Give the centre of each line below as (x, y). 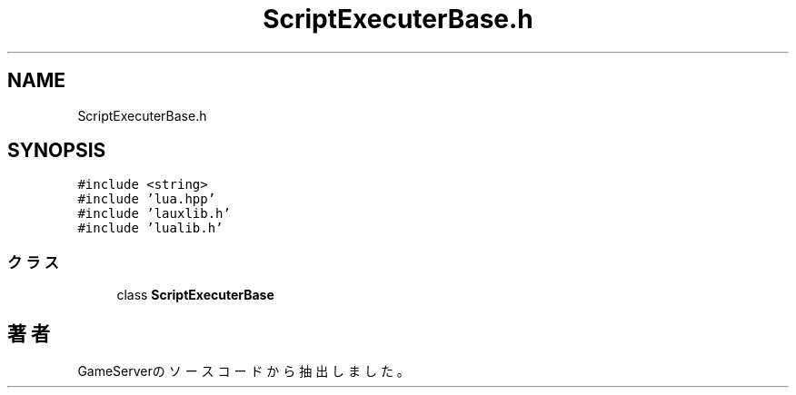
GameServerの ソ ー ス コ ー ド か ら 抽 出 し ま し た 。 (244, 371)
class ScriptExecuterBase (195, 295)
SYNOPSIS (57, 151)
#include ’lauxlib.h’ (154, 214)
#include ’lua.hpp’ (147, 199)
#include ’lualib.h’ (150, 228)
